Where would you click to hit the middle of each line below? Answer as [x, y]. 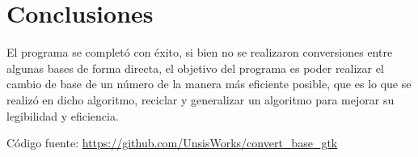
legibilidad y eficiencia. [63, 115]
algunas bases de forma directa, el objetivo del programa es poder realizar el [195, 68]
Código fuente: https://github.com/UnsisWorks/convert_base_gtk [172, 143]
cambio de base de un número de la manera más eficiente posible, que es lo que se [209, 84]
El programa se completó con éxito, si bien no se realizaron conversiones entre [200, 52]
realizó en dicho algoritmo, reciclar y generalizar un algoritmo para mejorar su [201, 99]
